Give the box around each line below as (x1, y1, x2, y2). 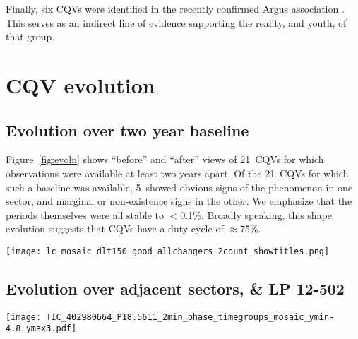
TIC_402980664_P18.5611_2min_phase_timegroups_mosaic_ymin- (46, 311, 335, 322)
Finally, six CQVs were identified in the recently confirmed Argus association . (6, 1, 345, 16)
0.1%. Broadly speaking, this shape (180, 207, 333, 222)
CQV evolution (6, 70, 155, 99)
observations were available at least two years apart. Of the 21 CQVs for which (6, 165, 349, 180)
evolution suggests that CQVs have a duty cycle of (6, 221, 224, 236)
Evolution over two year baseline (6, 119, 249, 141)
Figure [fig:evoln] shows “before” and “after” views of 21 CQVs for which (6, 152, 324, 167)
